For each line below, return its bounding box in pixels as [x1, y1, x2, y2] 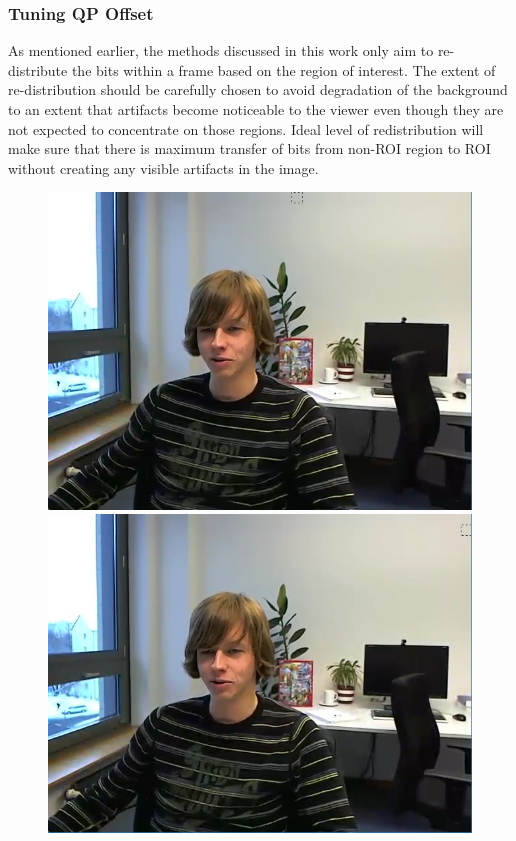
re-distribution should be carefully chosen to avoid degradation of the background [8, 79, 508, 100]
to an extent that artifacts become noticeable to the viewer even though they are [8, 99, 504, 119]
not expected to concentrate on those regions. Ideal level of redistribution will [8, 118, 484, 139]
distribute [8, 59, 68, 80]
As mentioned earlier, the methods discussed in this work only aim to [8, 40, 434, 61]
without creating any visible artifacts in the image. [8, 157, 319, 178]
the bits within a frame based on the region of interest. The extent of [71, 59, 496, 80]
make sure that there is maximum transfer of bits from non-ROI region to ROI [8, 138, 491, 159]
